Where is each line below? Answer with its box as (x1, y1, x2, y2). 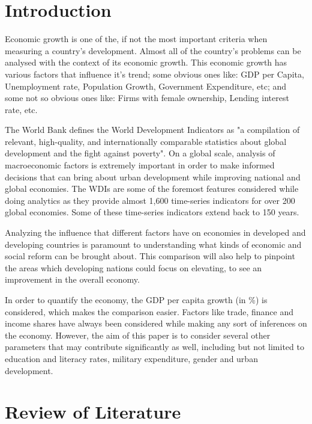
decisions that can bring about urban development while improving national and (5, 170, 301, 183)
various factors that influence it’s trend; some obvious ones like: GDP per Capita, (5, 67, 304, 80)
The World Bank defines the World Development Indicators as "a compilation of (5, 123, 300, 136)
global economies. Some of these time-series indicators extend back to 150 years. (5, 206, 299, 218)
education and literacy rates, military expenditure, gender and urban (5, 352, 258, 364)
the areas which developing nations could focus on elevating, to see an (5, 261, 262, 274)
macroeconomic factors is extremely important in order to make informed (5, 159, 275, 171)
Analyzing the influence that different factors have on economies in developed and (5, 226, 306, 239)
